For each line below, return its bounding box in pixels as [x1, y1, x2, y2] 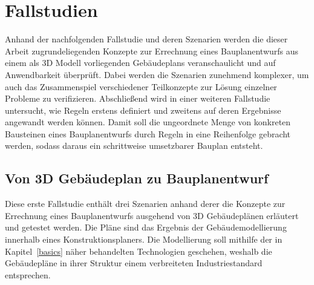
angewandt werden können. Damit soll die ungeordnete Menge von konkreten [5, 116, 291, 128]
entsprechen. [5, 268, 51, 281]
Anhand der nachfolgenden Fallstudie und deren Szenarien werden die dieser [5, 33, 288, 45]
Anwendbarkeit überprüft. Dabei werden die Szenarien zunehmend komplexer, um [5, 68, 309, 80]
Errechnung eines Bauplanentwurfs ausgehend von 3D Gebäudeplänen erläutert [5, 209, 299, 221]
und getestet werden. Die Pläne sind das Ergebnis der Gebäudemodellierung [5, 221, 287, 234]
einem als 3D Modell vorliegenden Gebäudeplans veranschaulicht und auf [5, 56, 276, 69]
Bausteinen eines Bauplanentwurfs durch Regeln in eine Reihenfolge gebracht [5, 127, 291, 140]
